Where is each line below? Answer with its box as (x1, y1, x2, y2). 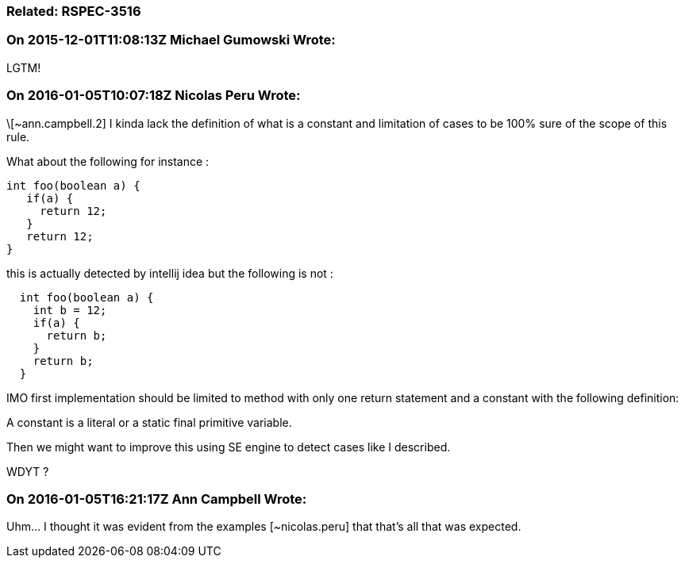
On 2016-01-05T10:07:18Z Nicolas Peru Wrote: (6, 87, 301, 104)
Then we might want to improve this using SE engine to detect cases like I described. (6, 439, 451, 454)
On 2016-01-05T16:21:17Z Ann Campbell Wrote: (6, 490, 307, 507)
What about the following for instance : (6, 154, 210, 168)
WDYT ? (6, 464, 49, 478)
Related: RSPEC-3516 (6, 3, 141, 19)
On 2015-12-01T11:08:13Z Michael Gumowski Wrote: (6, 32, 336, 48)
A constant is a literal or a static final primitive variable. (6, 415, 292, 429)
